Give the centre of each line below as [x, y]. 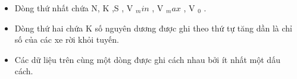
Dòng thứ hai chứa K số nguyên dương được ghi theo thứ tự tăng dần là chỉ [154, 28]
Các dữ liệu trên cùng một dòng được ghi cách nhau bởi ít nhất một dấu [147, 59]
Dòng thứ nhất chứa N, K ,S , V [74, 8]
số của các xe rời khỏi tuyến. [67, 39]
